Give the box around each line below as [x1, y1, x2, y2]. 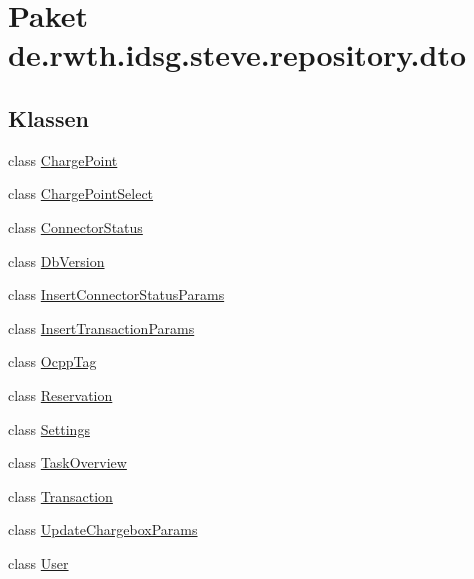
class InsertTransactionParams [8, 317, 195, 338]
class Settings [8, 418, 90, 439]
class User [8, 552, 69, 573]
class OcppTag [8, 351, 97, 372]
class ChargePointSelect [8, 183, 154, 204]
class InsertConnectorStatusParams [8, 284, 225, 305]
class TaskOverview [8, 452, 127, 473]
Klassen [8, 102, 89, 133]
